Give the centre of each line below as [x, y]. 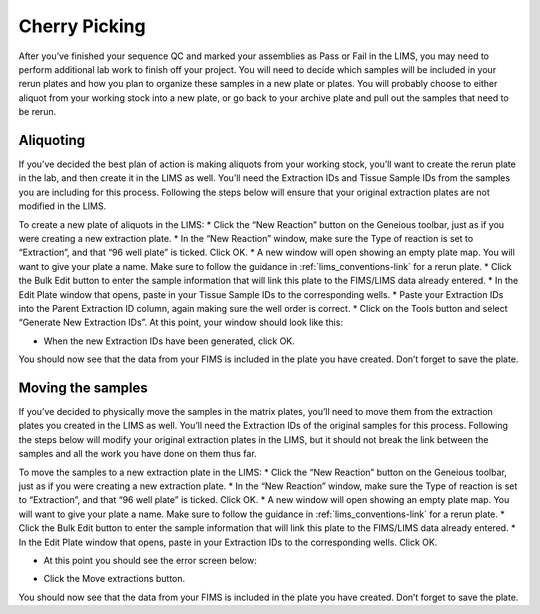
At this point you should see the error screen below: [150, 560]
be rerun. [37, 112]
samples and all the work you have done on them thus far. [137, 454]
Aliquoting [51, 140]
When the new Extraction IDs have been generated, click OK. [169, 341]
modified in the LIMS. [62, 206]
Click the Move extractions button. [114, 579]
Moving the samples [83, 387]
